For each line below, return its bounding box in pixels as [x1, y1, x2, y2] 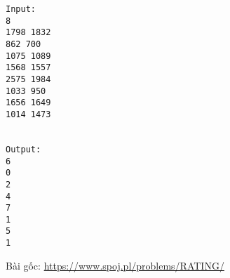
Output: [6, 144, 41, 154]
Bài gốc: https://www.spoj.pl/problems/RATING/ [6, 258, 224, 272]
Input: [6, 4, 36, 14]
